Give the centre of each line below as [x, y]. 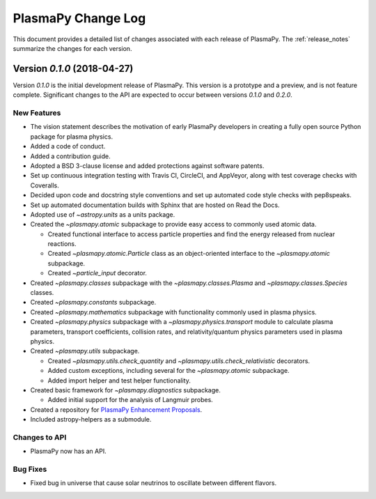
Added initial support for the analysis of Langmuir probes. [131, 400]
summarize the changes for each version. [72, 48]
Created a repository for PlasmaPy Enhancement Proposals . [116, 409]
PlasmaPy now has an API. [69, 451]
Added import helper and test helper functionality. [119, 381]
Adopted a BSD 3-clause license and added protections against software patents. [147, 166]
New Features [37, 113]
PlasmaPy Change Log [79, 18]
